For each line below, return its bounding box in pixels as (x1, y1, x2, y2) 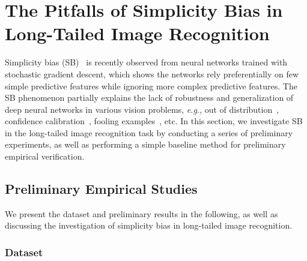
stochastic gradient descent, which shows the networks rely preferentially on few (5, 67, 299, 80)
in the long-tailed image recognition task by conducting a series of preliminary (5, 126, 293, 139)
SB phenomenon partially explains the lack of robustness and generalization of (5, 91, 294, 104)
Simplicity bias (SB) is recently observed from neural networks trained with (5, 56, 288, 68)
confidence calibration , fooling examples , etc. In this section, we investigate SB (5, 115, 303, 127)
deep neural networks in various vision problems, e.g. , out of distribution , (5, 103, 279, 115)
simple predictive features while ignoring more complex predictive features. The (5, 79, 297, 92)
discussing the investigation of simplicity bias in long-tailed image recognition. (5, 219, 293, 232)
